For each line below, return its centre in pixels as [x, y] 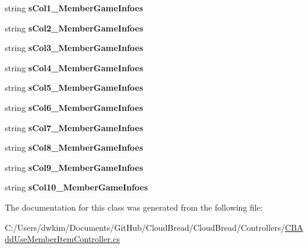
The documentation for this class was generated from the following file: [134, 207]
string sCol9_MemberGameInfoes [74, 167]
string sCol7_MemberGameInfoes [74, 127]
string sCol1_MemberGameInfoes [74, 8]
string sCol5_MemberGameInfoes [74, 88]
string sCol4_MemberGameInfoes [74, 67]
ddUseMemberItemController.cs [62, 239]
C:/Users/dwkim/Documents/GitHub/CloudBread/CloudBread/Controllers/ [145, 227]
